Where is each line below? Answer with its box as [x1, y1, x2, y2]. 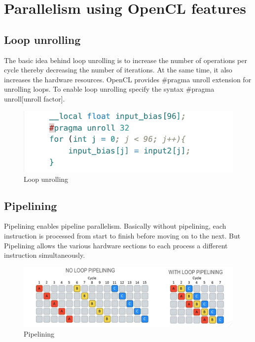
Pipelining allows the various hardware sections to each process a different [4, 240, 228, 250]
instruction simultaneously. [4, 250, 85, 260]
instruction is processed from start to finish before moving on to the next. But [4, 231, 241, 241]
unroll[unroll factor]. [4, 93, 65, 103]
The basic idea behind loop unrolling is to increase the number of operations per [4, 55, 247, 65]
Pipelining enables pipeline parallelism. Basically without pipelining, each [4, 221, 226, 231]
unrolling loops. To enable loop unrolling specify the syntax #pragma [4, 84, 215, 94]
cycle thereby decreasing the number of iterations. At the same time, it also [4, 65, 232, 75]
